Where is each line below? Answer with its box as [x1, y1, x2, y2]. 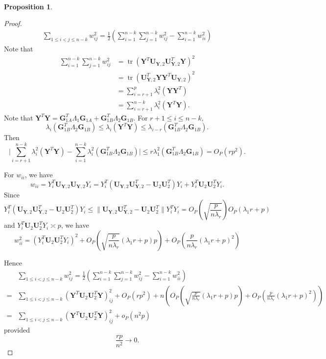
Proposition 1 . [4, 1, 52, 11]
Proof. [4, 18, 22, 28]
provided [4, 324, 30, 335]
